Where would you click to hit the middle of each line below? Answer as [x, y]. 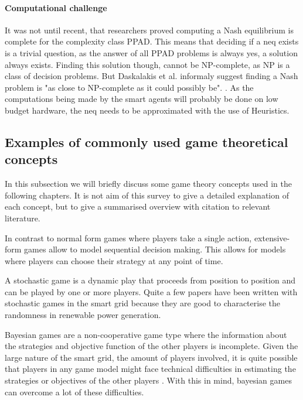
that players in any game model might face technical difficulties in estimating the [150, 369]
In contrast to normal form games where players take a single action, [128, 237]
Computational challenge [56, 7]
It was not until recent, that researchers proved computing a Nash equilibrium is [149, 30]
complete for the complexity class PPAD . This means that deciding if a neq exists [152, 41]
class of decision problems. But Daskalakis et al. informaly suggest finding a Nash [151, 76]
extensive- [272, 237]
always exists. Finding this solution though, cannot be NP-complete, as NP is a [147, 64]
